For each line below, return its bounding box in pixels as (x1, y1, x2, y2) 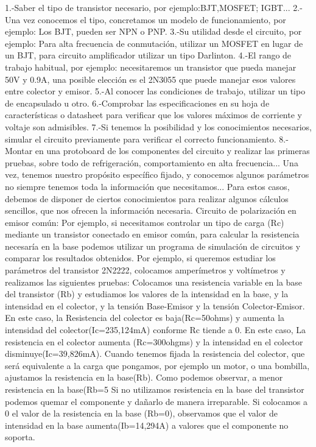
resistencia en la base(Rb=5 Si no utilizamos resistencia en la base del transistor (5, 383, 304, 395)
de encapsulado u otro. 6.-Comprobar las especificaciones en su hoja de (5, 96, 270, 109)
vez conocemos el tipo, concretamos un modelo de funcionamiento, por (23, 13, 286, 26)
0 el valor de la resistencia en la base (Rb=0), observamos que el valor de (5, 407, 278, 420)
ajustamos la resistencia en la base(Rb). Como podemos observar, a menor (5, 371, 283, 384)
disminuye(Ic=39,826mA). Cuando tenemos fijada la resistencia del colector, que (5, 347, 305, 360)
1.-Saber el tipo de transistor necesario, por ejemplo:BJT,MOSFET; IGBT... (5, 1, 290, 13)
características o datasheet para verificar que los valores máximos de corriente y (5, 108, 302, 121)
